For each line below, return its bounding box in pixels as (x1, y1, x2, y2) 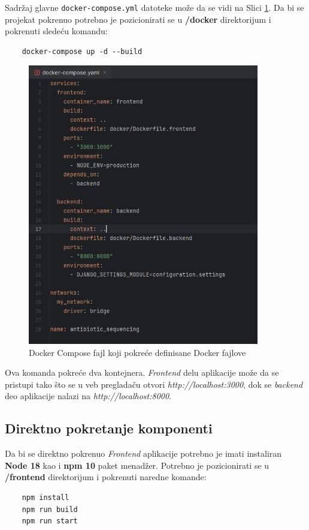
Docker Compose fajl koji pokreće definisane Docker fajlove (29, 346, 246, 358)
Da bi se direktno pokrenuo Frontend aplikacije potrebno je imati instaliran (5, 447, 282, 460)
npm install (22, 493, 69, 502)
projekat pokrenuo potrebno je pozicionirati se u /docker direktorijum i (5, 13, 271, 25)
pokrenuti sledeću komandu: (5, 25, 108, 37)
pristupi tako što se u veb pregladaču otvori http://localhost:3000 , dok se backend (5, 378, 303, 390)
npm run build (22, 505, 78, 514)
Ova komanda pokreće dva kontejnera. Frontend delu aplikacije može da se (5, 366, 279, 379)
